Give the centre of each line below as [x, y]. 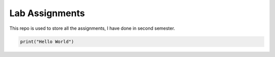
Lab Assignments [47, 13]
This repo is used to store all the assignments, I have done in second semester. [92, 28]
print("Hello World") [47, 41]
